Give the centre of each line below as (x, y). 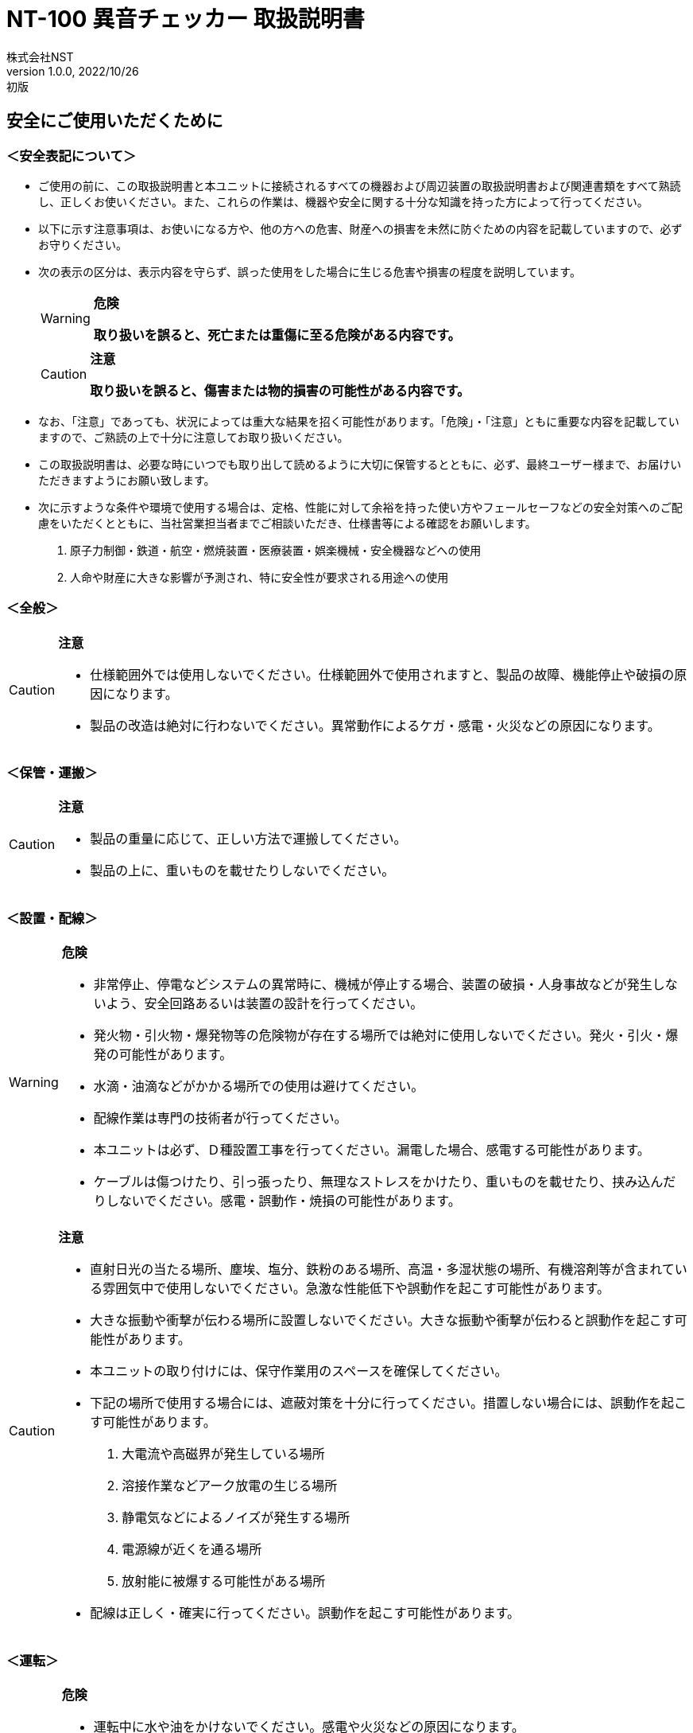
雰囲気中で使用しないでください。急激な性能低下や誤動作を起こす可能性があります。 (356, 1289)
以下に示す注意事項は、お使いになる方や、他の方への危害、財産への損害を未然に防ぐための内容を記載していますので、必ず (360, 228)
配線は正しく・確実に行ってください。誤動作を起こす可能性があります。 (305, 1613)
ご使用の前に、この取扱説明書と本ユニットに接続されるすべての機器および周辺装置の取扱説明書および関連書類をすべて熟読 (360, 185)
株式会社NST (40, 56)
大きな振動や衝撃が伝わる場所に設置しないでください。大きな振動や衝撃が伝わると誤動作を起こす (382, 1320)
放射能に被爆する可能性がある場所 (224, 1581)
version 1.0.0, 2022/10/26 (73, 71)
